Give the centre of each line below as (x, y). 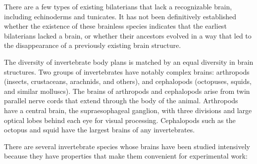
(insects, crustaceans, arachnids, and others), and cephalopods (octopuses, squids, (128, 81)
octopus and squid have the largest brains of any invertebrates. (100, 130)
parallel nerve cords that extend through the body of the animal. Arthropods (121, 101)
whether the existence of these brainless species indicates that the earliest (115, 26)
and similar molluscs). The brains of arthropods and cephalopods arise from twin (127, 91)
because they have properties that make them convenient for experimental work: (126, 156)
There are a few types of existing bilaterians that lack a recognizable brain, (118, 6)
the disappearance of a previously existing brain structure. (93, 45)
